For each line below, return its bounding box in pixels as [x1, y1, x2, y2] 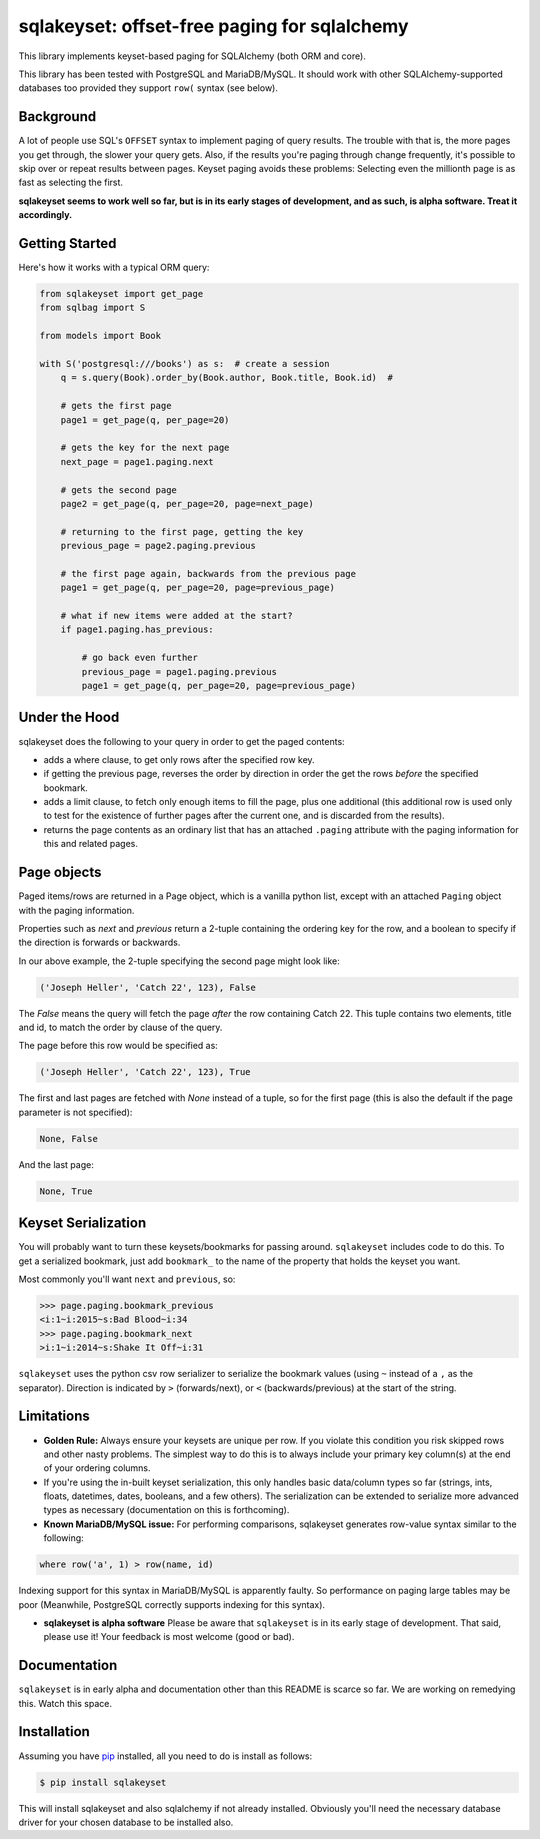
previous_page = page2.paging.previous [60, 540, 257, 552]
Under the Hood [18, 709, 120, 726]
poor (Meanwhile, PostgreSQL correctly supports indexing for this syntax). [18, 1598, 325, 1610]
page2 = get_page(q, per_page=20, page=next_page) [60, 498, 314, 509]
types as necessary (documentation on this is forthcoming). [43, 1504, 290, 1516]
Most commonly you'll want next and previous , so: [18, 1273, 236, 1285]
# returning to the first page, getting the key [60, 526, 304, 537]
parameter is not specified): [18, 1106, 133, 1118]
